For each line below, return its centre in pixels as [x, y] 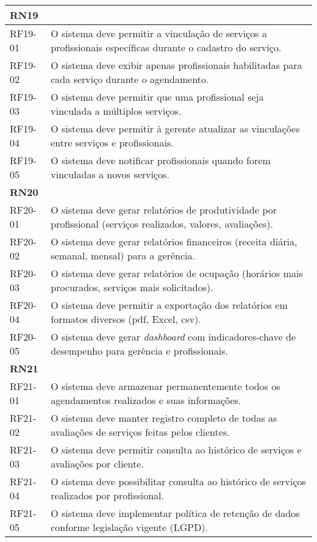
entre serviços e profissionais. [112, 143]
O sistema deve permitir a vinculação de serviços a [159, 33]
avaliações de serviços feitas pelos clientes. [140, 432]
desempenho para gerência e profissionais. [139, 351]
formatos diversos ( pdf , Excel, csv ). [126, 319]
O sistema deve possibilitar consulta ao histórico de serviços [178, 481]
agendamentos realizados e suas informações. [146, 400]
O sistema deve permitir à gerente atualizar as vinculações [175, 128]
